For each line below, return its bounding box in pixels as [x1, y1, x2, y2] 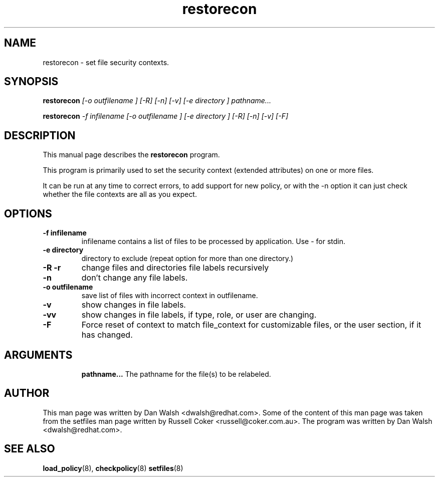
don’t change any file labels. [81, 273, 188, 283]
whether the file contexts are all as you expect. [43, 190, 197, 199]
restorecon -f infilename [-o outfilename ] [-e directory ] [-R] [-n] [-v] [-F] [43, 112, 289, 121]
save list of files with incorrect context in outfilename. [81, 291, 258, 300]
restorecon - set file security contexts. [43, 58, 169, 67]
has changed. [81, 330, 133, 340]
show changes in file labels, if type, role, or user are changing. [81, 310, 317, 320]
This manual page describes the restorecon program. [43, 150, 220, 159]
